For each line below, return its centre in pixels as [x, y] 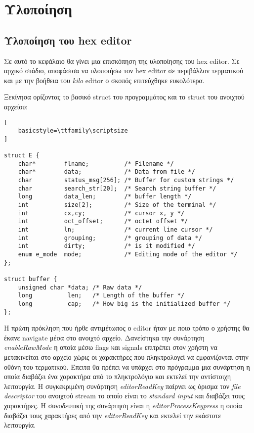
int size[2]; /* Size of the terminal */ [117, 205]
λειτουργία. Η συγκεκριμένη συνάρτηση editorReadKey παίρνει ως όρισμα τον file [122, 386]
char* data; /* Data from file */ [106, 172]
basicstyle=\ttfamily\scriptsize [73, 131]
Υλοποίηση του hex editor [68, 40]
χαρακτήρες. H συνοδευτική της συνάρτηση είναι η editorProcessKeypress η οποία [123, 406]
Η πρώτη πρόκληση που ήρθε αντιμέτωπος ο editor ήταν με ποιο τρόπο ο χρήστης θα [127, 328]
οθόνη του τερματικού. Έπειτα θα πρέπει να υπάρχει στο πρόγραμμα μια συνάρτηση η [127, 366]
